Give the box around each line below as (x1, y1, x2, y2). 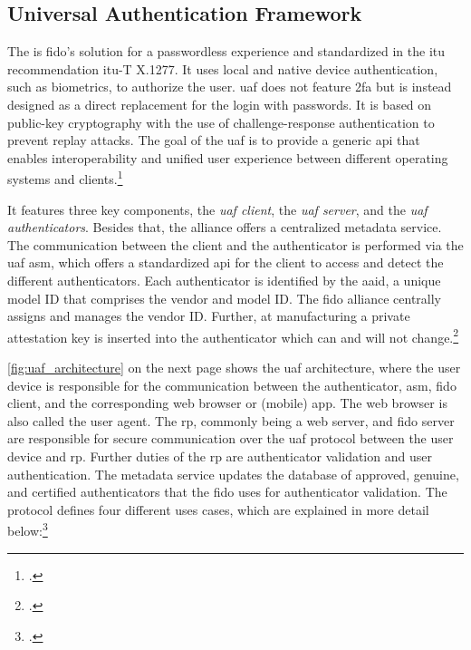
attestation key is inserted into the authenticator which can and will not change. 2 (7, 325, 459, 346)
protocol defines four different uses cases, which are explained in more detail (7, 500, 429, 519)
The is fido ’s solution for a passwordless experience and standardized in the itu (7, 42, 446, 61)
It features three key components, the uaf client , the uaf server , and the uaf (7, 199, 428, 218)
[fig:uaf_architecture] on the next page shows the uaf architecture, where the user (7, 358, 461, 377)
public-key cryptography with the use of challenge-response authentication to (7, 112, 435, 131)
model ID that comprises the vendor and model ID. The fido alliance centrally (7, 288, 441, 307)
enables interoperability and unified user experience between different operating (7, 148, 448, 167)
